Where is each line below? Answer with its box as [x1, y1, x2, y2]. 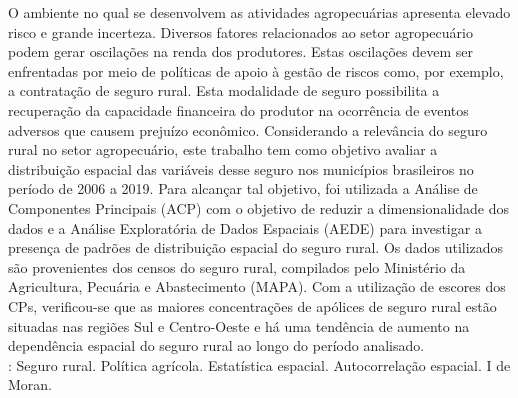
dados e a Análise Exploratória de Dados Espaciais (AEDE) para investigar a [8, 217, 482, 238]
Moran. [8, 374, 53, 395]
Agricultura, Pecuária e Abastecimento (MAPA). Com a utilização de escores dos [8, 276, 506, 297]
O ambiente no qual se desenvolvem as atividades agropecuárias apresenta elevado [8, 2, 511, 22]
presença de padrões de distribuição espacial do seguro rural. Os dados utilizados [8, 237, 504, 258]
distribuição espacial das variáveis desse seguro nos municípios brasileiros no [8, 158, 474, 179]
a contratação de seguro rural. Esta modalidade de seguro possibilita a [8, 80, 440, 101]
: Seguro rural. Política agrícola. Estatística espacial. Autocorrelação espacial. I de [8, 354, 511, 375]
